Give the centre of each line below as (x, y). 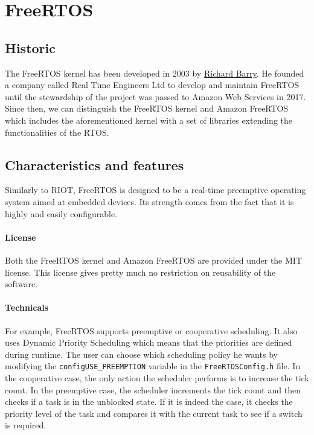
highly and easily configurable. (61, 213)
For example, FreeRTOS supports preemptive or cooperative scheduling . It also (151, 330)
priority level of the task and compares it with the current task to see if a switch (154, 413)
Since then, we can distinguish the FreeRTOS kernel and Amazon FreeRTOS (147, 108)
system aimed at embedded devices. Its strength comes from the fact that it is (149, 201)
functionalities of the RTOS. (57, 132)
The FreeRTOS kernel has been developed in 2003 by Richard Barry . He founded (155, 73)
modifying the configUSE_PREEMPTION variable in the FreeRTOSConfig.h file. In (153, 366)
